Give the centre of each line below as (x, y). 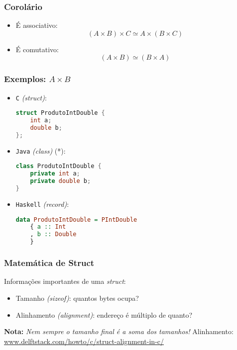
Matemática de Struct (49, 263)
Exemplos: (25, 79)
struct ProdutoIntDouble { (60, 113)
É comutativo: (37, 49)
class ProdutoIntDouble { (59, 166)
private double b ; (60, 181)
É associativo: (37, 25)
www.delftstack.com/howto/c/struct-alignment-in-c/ (84, 341)
